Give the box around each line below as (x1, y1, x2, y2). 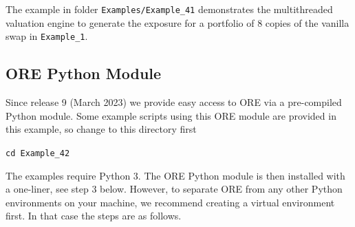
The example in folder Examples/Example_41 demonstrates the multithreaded (6, 2, 333, 16)
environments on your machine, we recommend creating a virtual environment (6, 195, 335, 209)
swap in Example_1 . (6, 29, 88, 43)
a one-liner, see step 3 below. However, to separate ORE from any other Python (6, 182, 343, 196)
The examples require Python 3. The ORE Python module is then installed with (6, 168, 345, 182)
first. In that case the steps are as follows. (6, 208, 182, 223)
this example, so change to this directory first (6, 122, 197, 136)
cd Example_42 (6, 148, 70, 158)
